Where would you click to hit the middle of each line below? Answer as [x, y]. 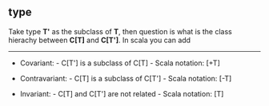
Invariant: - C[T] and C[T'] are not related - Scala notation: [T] [122, 93]
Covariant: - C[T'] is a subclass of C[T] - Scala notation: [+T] [120, 63]
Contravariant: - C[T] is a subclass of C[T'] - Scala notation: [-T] [126, 78]
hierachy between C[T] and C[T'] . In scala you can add [99, 40]
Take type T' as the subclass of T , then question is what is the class [120, 31]
